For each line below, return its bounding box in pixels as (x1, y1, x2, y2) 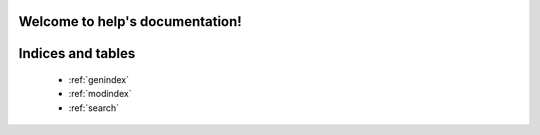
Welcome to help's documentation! (18, 13, 242, 30)
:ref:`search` (68, 101, 120, 114)
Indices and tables (18, 45, 136, 62)
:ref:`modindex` (68, 88, 132, 100)
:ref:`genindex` (68, 74, 130, 86)
